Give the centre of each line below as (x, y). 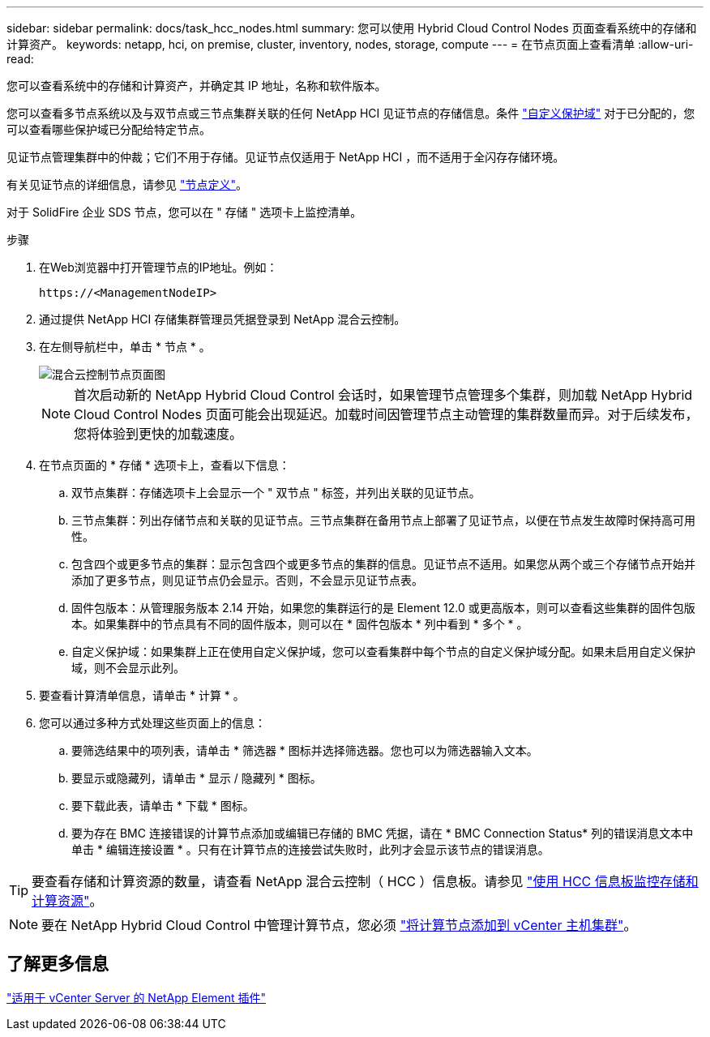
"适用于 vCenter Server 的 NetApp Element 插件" (137, 997)
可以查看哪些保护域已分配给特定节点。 (109, 129)
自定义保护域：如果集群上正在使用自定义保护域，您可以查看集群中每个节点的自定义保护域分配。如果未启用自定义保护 (383, 651)
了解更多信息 (58, 964)
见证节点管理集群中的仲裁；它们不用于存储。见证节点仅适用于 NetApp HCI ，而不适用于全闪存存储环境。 (286, 157)
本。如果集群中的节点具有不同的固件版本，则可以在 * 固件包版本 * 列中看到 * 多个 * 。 (300, 624)
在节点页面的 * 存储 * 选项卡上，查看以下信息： (165, 465)
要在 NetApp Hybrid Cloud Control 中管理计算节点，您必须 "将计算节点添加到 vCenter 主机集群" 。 (339, 925)
